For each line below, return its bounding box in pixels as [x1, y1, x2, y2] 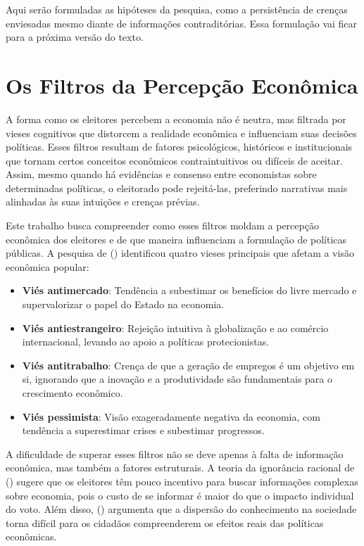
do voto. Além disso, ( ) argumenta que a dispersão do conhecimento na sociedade [6, 502, 357, 516]
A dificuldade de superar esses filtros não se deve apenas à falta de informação [6, 446, 344, 461]
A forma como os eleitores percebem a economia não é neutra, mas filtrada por [6, 111, 346, 126]
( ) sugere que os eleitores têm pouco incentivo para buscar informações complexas [6, 474, 358, 488]
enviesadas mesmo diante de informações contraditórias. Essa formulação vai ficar [6, 15, 358, 30]
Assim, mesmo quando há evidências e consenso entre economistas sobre [6, 167, 317, 182]
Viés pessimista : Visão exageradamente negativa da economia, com [22, 409, 320, 424]
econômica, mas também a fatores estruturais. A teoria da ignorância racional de [6, 460, 355, 475]
